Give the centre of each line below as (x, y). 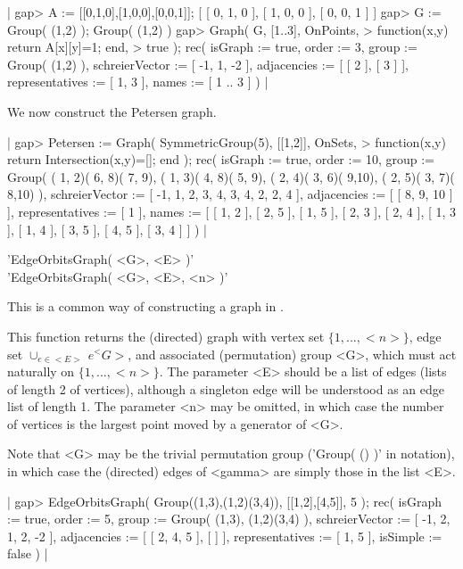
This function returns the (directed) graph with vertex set (166, 336)
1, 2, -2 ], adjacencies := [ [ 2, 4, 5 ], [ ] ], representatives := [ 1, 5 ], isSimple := (225, 536)
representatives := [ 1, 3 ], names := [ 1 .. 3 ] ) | (138, 82)
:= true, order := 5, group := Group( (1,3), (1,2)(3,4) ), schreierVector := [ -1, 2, (229, 519)
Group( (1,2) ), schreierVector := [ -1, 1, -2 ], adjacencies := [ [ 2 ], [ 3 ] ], (208, 64)
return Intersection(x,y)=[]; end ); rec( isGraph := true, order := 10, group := (221, 159)
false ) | (28, 553)
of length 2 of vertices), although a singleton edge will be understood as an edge (226, 388)
